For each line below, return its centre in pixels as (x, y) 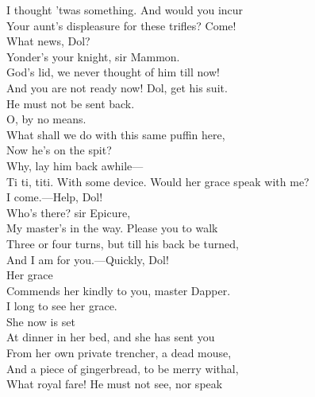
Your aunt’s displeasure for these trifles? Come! (121, 25)
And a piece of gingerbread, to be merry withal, (123, 368)
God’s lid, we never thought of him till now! (113, 72)
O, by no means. (46, 119)
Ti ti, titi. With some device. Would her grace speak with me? (158, 181)
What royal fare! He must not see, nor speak (115, 384)
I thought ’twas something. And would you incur (125, 10)
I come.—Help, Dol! (55, 197)
